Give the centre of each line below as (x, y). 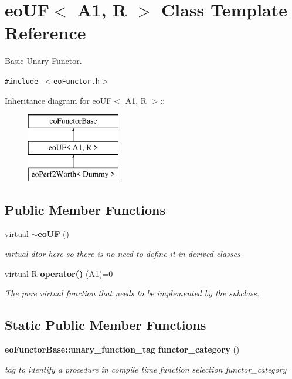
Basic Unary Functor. (43, 61)
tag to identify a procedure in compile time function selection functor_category (146, 369)
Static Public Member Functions (106, 325)
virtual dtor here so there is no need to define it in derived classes (123, 253)
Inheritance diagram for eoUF (58, 100)
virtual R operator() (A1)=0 (59, 273)
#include (22, 81)
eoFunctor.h (77, 81)
